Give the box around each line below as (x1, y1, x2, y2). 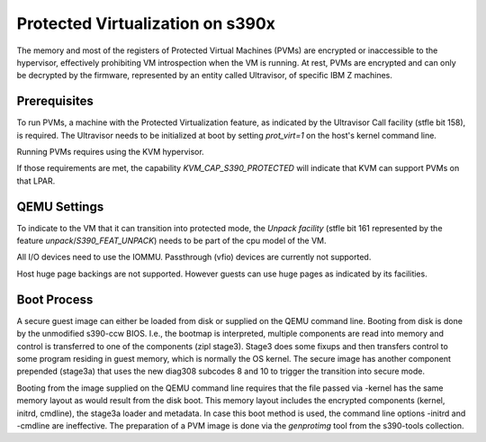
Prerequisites (16, 94, 94, 109)
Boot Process (16, 292, 94, 307)
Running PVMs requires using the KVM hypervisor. (16, 147, 204, 158)
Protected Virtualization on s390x (16, 14, 276, 33)
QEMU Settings (16, 199, 104, 214)
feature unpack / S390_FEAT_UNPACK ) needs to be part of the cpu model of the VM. (16, 235, 328, 247)
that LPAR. (16, 176, 56, 186)
